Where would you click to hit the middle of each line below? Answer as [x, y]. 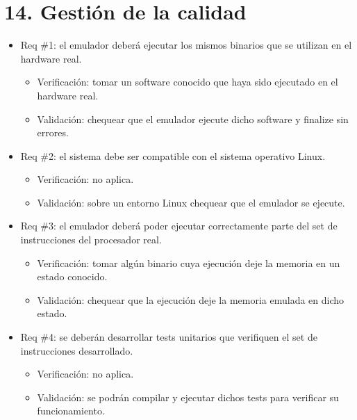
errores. [53, 132]
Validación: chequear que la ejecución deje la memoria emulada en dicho [191, 299]
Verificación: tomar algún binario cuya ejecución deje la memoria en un [189, 262]
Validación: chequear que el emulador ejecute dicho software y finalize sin [193, 119]
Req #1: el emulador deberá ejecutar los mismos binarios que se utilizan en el [186, 45]
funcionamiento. [71, 411]
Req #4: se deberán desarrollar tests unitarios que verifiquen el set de [169, 337]
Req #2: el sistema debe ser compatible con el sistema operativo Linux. [173, 155]
